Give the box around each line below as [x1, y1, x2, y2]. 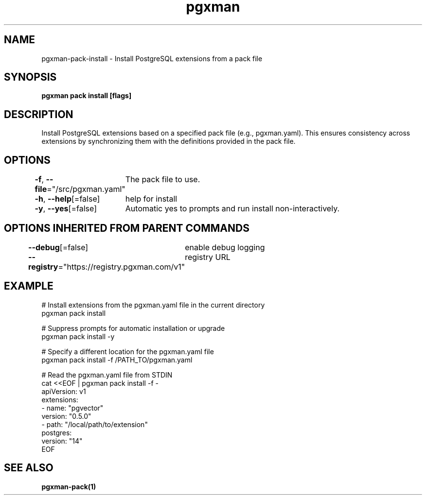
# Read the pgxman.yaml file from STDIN [41, 370, 173, 379]
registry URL [185, 252, 231, 262]
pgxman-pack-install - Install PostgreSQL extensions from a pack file [41, 54, 263, 63]
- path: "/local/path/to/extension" [41, 420, 148, 429]
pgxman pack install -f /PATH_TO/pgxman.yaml [41, 355, 193, 364]
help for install [125, 194, 177, 204]
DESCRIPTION [4, 108, 73, 120]
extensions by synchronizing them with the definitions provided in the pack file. [41, 137, 296, 146]
